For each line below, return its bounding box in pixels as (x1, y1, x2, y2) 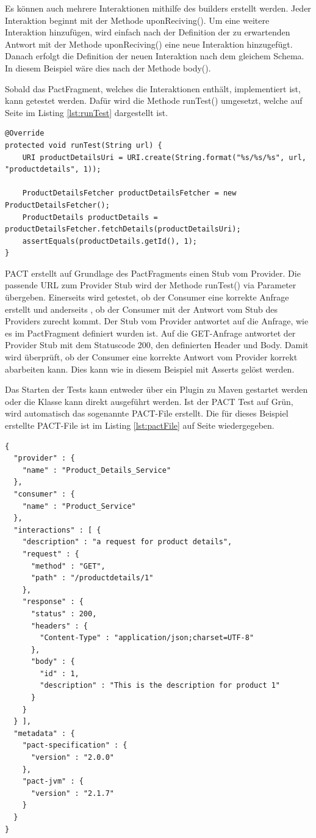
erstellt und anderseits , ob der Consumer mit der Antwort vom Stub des (5, 302, 278, 315)
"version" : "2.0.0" (31, 753, 114, 762)
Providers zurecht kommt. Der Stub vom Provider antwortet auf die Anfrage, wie (5, 315, 309, 327)
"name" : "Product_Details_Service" (22, 465, 171, 475)
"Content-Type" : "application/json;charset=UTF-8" (40, 633, 254, 643)
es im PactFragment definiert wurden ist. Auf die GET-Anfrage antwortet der (5, 326, 296, 339)
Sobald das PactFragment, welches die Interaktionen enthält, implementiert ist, (5, 82, 301, 95)
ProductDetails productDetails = (22, 213, 158, 222)
